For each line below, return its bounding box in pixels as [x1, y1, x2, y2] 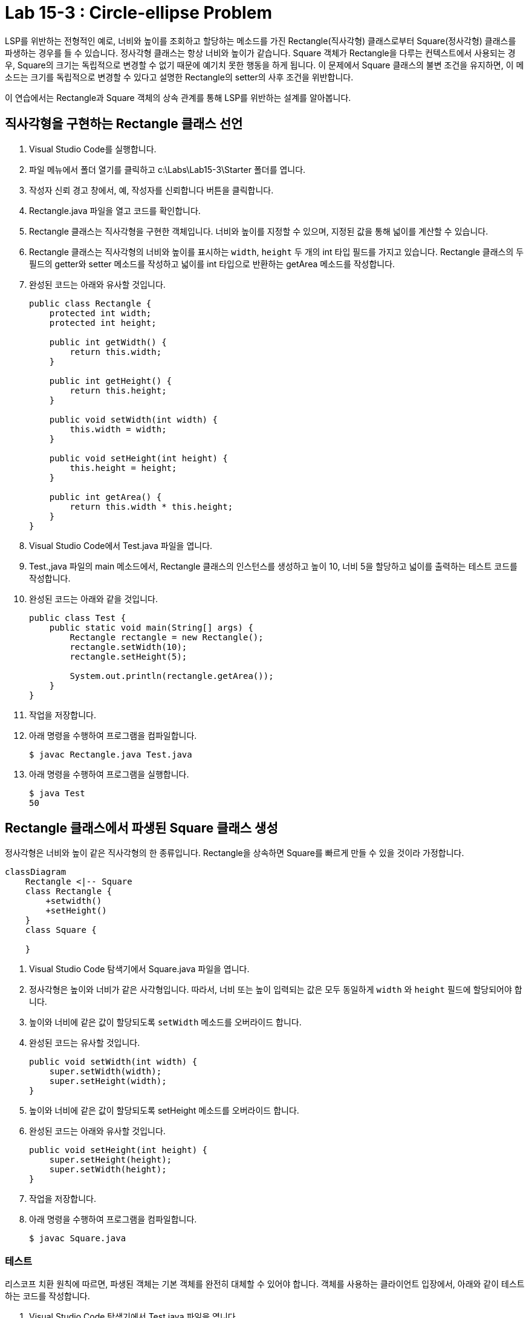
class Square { [25, 925, 97, 935]
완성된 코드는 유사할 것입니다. [29, 1037, 140, 1048]
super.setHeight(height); [49, 1155, 172, 1165]
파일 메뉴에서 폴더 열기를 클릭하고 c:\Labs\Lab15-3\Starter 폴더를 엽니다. [29, 164, 306, 175]
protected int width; [49, 308, 152, 318]
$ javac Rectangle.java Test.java [29, 749, 192, 759]
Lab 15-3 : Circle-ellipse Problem [5, 2, 272, 23]
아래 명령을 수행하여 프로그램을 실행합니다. [29, 768, 189, 779]
